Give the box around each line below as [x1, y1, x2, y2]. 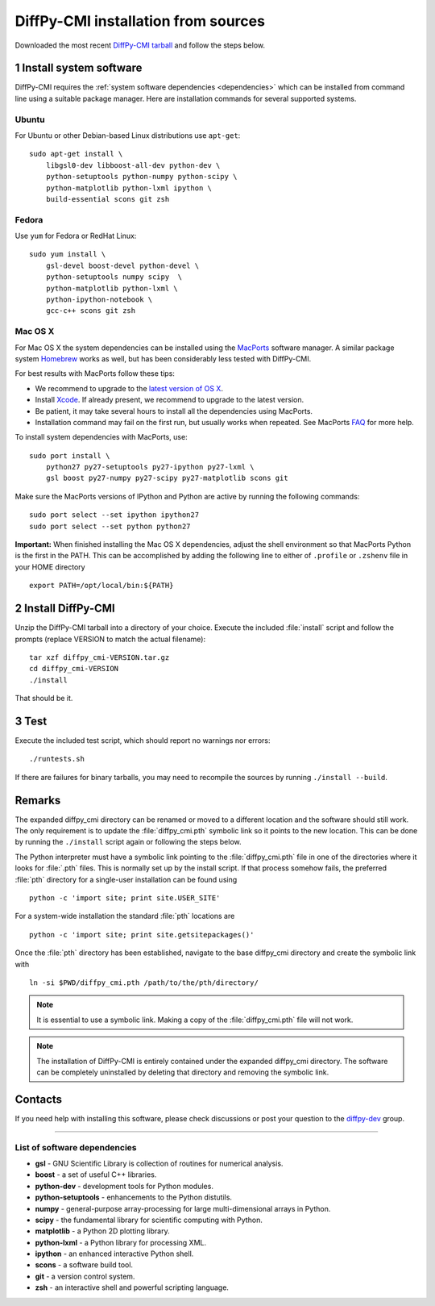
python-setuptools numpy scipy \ [45, 273, 183, 282]
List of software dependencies [14, 1141, 137, 1153]
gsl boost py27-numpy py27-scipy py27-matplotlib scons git [45, 474, 289, 483]
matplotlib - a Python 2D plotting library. [35, 1226, 170, 1236]
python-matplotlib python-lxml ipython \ [45, 183, 213, 193]
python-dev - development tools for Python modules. [35, 1181, 213, 1191]
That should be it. [14, 694, 73, 703]
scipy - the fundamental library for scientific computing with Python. [35, 1215, 263, 1225]
